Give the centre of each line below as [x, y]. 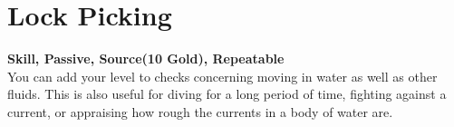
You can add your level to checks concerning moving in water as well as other [222, 76]
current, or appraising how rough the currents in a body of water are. [200, 111]
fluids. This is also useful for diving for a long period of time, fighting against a [227, 94]
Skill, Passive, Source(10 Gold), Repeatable [146, 59]
